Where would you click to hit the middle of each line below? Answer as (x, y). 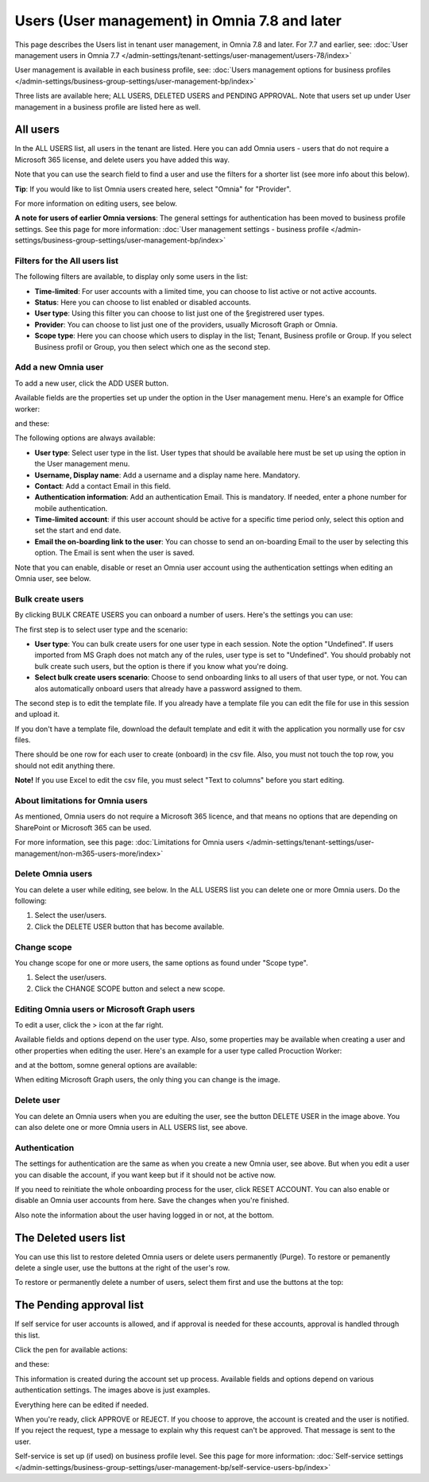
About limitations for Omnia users (81, 801)
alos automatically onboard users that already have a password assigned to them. (168, 688)
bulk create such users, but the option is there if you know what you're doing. (161, 666)
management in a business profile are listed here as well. (108, 106)
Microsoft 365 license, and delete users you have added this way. (122, 160)
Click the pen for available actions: (71, 1350)
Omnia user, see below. (53, 578)
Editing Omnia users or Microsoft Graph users (105, 1009)
